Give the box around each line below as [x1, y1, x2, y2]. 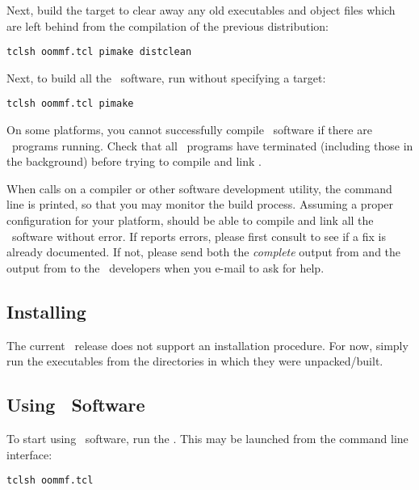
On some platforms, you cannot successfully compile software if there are [6, 121, 372, 138]
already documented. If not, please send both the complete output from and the [6, 243, 401, 260]
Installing [6, 298, 86, 323]
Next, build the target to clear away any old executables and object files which [6, 2, 396, 18]
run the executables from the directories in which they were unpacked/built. [6, 353, 383, 370]
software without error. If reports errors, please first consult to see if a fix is [11, 227, 386, 244]
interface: [6, 446, 52, 463]
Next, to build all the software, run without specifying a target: [6, 69, 326, 86]
